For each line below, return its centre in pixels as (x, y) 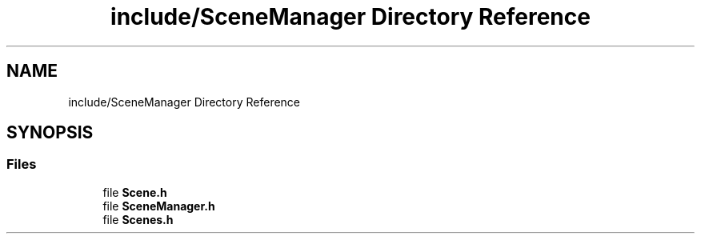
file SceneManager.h (159, 206)
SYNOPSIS (50, 133)
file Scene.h (135, 192)
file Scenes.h (138, 219)
